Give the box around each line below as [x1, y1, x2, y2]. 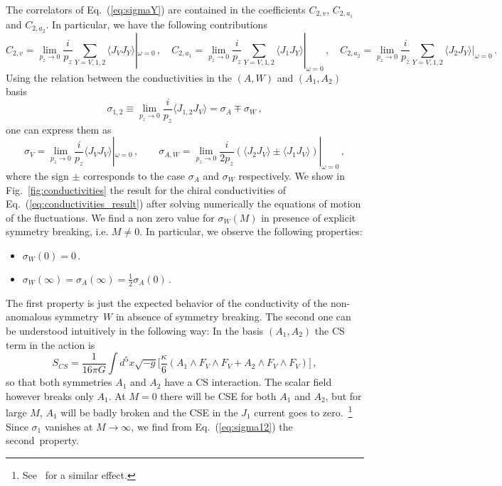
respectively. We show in [238, 168, 345, 183]
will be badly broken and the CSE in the [60, 404, 238, 419]
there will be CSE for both [160, 388, 277, 403]
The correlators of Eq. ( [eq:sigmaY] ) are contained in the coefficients [6, 2, 306, 16]
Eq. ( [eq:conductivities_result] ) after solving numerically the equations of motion [6, 196, 361, 211]
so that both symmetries [6, 374, 112, 389]
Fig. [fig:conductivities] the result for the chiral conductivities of [6, 182, 287, 197]
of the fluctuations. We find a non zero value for [6, 210, 215, 225]
